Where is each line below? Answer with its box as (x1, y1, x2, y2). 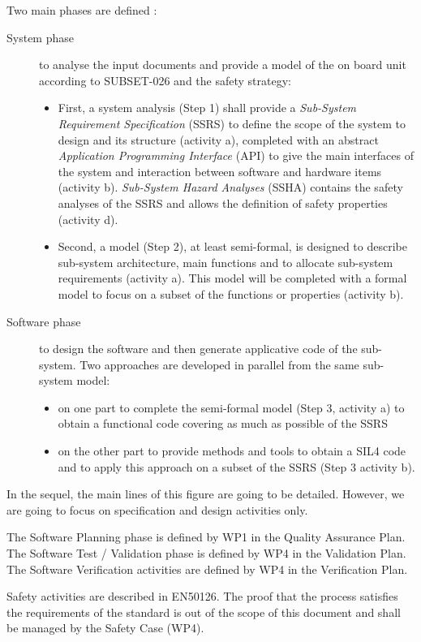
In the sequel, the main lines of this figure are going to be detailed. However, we (6, 485, 405, 502)
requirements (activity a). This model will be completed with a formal (58, 269, 407, 287)
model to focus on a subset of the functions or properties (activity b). (58, 285, 404, 302)
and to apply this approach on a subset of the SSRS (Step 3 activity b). (58, 458, 415, 475)
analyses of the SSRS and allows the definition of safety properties (58, 194, 388, 211)
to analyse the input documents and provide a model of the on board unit (39, 56, 406, 73)
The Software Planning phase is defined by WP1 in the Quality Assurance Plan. (6, 528, 406, 545)
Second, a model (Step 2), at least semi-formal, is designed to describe (58, 238, 407, 255)
